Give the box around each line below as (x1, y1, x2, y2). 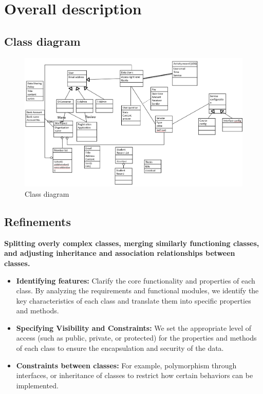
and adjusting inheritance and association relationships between (4, 248, 235, 258)
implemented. (16, 380, 59, 390)
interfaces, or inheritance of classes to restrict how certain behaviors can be (16, 370, 253, 381)
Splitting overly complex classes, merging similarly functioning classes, (4, 237, 259, 248)
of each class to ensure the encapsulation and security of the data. (16, 343, 224, 353)
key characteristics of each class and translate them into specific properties (16, 295, 251, 306)
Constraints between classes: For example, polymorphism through (16, 360, 237, 370)
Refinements (4, 213, 71, 229)
